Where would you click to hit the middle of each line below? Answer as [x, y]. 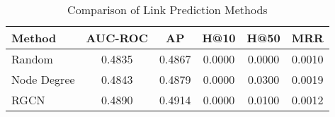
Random [32, 59]
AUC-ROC [117, 38]
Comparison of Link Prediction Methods [167, 10]
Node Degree [43, 79]
